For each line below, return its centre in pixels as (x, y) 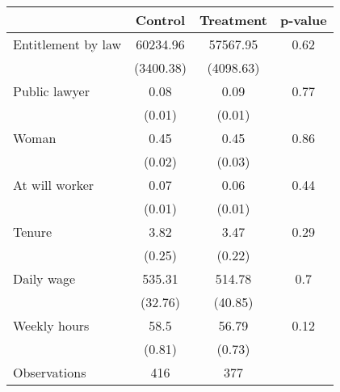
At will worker (54, 185)
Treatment (233, 20)
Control (160, 20)
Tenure (33, 232)
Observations (50, 372)
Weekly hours (51, 325)
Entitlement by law (67, 44)
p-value (303, 20)
